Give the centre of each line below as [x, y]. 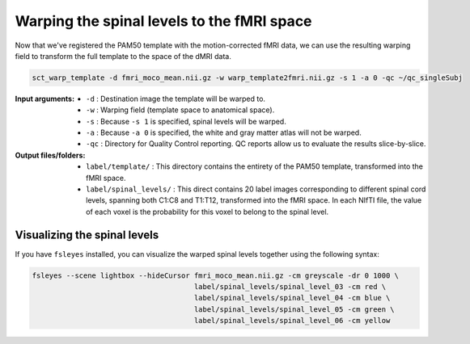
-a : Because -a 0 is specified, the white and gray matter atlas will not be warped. [224, 132]
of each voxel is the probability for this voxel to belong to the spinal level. [207, 212]
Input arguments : [45, 99]
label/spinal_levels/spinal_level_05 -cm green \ [294, 309]
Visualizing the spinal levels [87, 235]
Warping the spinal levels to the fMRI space [163, 21]
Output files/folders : [50, 155]
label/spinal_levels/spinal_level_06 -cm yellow [292, 321]
